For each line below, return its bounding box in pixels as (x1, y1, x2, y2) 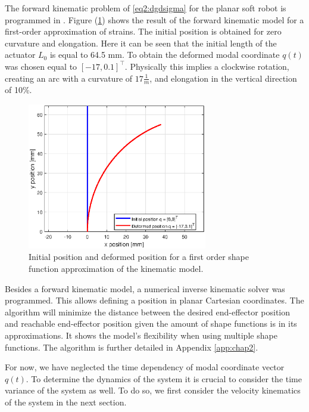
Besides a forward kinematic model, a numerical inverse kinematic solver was (5, 282, 285, 295)
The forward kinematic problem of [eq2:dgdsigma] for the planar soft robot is (5, 2, 286, 14)
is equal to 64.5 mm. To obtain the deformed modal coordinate (49, 48, 280, 61)
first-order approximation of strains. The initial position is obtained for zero (5, 25, 282, 38)
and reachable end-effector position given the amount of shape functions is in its (5, 317, 297, 330)
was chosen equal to (5, 60, 77, 72)
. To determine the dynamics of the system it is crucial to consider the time (26, 372, 302, 385)
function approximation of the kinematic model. (29, 262, 204, 275)
